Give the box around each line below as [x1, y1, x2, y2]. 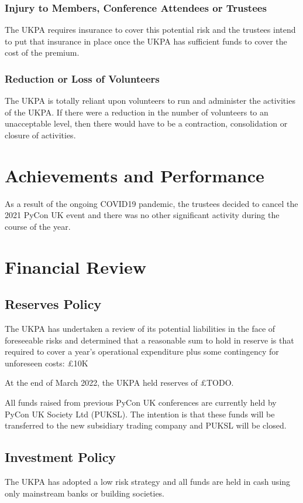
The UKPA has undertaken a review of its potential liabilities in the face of [5, 322, 276, 335]
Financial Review [5, 254, 147, 278]
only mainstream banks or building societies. [5, 487, 165, 499]
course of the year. [5, 220, 71, 232]
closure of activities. [5, 129, 76, 141]
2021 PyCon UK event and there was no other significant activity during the [5, 209, 280, 221]
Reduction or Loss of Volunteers [5, 71, 160, 86]
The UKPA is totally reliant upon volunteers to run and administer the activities [5, 94, 295, 107]
